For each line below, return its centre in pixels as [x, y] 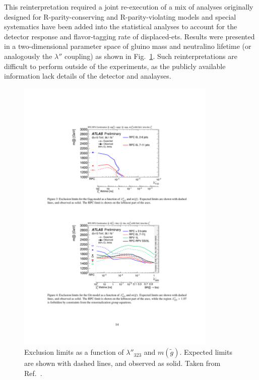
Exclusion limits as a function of [74, 352]
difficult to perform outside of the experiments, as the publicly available [115, 66]
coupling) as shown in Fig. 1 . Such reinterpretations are [151, 56]
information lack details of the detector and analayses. [88, 76]
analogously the [28, 56]
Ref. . [33, 373]
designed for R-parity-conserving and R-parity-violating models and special [120, 16]
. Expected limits [206, 352]
